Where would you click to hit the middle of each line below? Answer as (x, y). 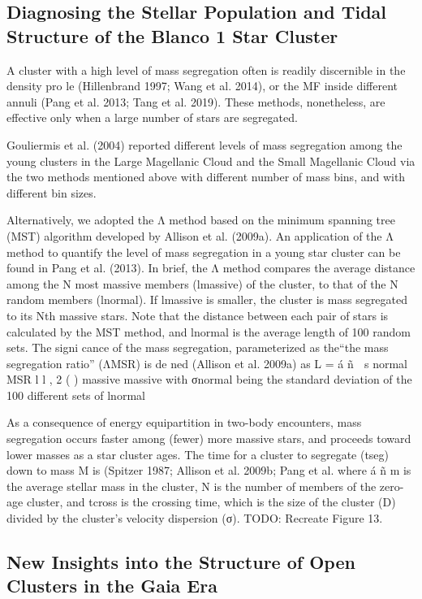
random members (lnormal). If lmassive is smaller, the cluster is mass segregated (207, 299)
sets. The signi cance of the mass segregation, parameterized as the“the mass (198, 347)
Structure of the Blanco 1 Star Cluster (172, 35)
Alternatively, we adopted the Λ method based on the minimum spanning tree (201, 220)
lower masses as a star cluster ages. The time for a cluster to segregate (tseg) (198, 454)
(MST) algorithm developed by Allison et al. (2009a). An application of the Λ (200, 235)
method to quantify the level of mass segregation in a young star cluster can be (204, 252)
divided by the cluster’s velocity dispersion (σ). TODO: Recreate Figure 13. (195, 518)
